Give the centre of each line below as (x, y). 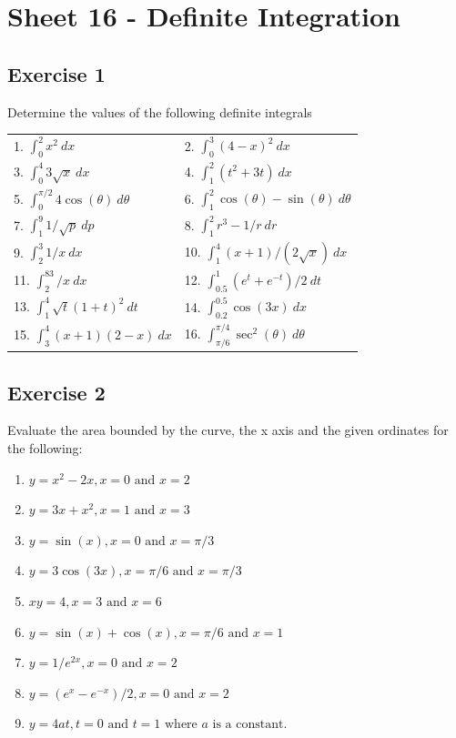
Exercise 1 (56, 73)
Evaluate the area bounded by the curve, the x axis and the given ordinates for (228, 430)
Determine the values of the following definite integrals (160, 111)
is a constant (248, 725)
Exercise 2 (56, 392)
